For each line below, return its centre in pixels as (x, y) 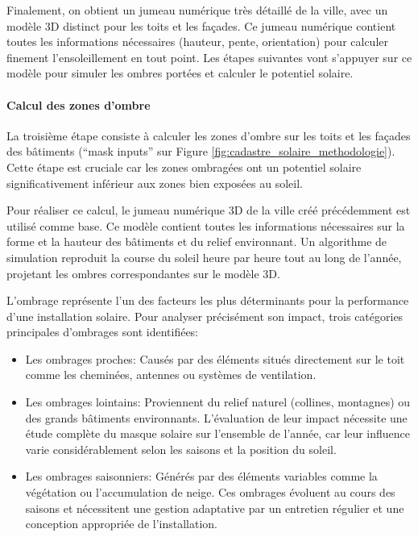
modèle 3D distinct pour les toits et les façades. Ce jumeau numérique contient (201, 25)
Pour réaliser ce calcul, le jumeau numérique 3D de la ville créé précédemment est (209, 210)
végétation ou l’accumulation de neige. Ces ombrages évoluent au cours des (210, 492)
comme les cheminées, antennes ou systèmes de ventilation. (171, 375)
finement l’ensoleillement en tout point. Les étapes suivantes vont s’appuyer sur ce (209, 57)
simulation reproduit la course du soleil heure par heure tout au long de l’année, (204, 257)
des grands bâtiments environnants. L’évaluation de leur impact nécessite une (216, 417)
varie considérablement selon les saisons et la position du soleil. (181, 449)
